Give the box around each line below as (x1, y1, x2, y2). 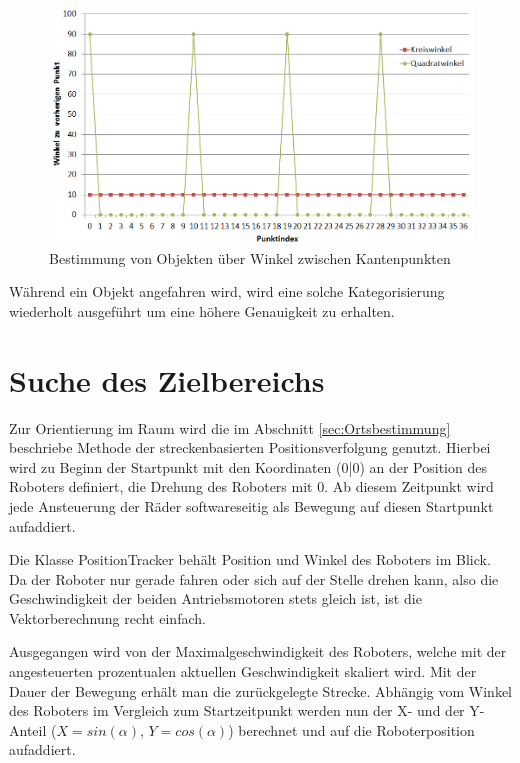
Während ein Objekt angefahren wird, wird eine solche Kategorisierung (9, 281, 445, 302)
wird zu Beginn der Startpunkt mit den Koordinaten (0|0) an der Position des (9, 456, 487, 477)
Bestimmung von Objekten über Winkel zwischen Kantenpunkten (49, 247, 451, 268)
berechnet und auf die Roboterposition (238, 719, 475, 740)
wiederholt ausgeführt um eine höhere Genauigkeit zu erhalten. (9, 300, 395, 321)
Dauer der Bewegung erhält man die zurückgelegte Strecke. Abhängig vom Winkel (9, 680, 513, 701)
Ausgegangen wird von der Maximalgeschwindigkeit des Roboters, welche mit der (9, 641, 507, 662)
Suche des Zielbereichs (9, 359, 325, 400)
